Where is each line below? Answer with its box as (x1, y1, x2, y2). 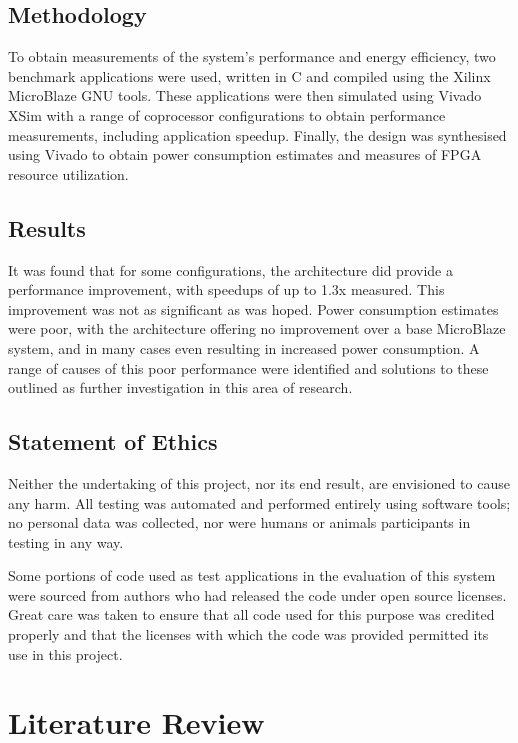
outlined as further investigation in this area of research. (8, 377, 353, 398)
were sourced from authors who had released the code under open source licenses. (8, 584, 507, 605)
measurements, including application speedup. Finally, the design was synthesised (8, 124, 507, 145)
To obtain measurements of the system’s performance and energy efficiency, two (8, 46, 496, 67)
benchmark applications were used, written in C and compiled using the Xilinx (8, 65, 491, 86)
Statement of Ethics (8, 426, 218, 457)
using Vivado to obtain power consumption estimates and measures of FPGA (8, 144, 482, 165)
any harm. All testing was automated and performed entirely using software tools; (8, 492, 511, 513)
